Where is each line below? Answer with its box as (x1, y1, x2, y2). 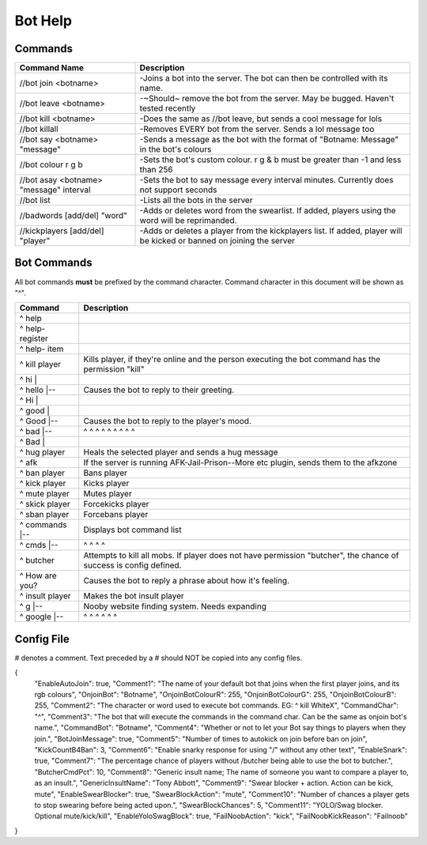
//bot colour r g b (19, 159, 83, 170)
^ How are (19, 570, 57, 581)
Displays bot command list (83, 524, 182, 535)
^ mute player (19, 489, 70, 500)
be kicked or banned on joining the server (139, 236, 296, 247)
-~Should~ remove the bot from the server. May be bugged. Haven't (139, 93, 395, 104)
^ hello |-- (19, 384, 56, 395)
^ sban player (19, 509, 70, 520)
